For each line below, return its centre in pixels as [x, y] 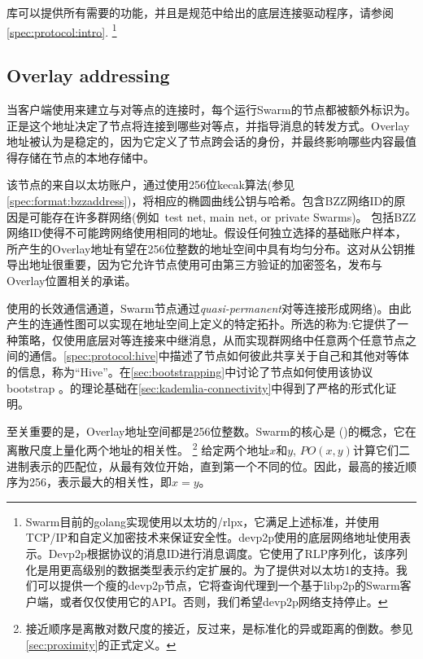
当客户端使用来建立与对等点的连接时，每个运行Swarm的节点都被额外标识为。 [211, 110]
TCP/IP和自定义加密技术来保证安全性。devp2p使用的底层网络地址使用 [213, 537]
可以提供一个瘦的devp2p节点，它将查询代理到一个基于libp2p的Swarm [218, 585]
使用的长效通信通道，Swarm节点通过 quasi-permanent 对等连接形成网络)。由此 [209, 308]
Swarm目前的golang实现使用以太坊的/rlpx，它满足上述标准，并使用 [203, 521]
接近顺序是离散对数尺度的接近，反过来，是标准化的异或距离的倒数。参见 [219, 628]
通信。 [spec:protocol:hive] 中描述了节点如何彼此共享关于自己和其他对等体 [219, 356]
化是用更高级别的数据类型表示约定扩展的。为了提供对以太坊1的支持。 [211, 569]
